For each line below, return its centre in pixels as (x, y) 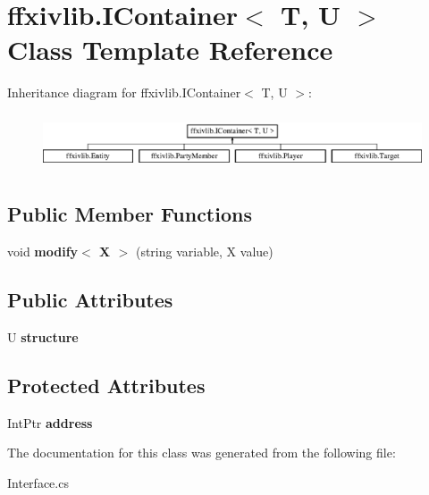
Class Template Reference (170, 50)
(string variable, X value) (204, 252)
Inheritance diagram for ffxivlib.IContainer (124, 92)
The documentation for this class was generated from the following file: (202, 453)
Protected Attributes (106, 385)
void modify (43, 252)
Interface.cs (38, 482)
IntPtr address (50, 422)
